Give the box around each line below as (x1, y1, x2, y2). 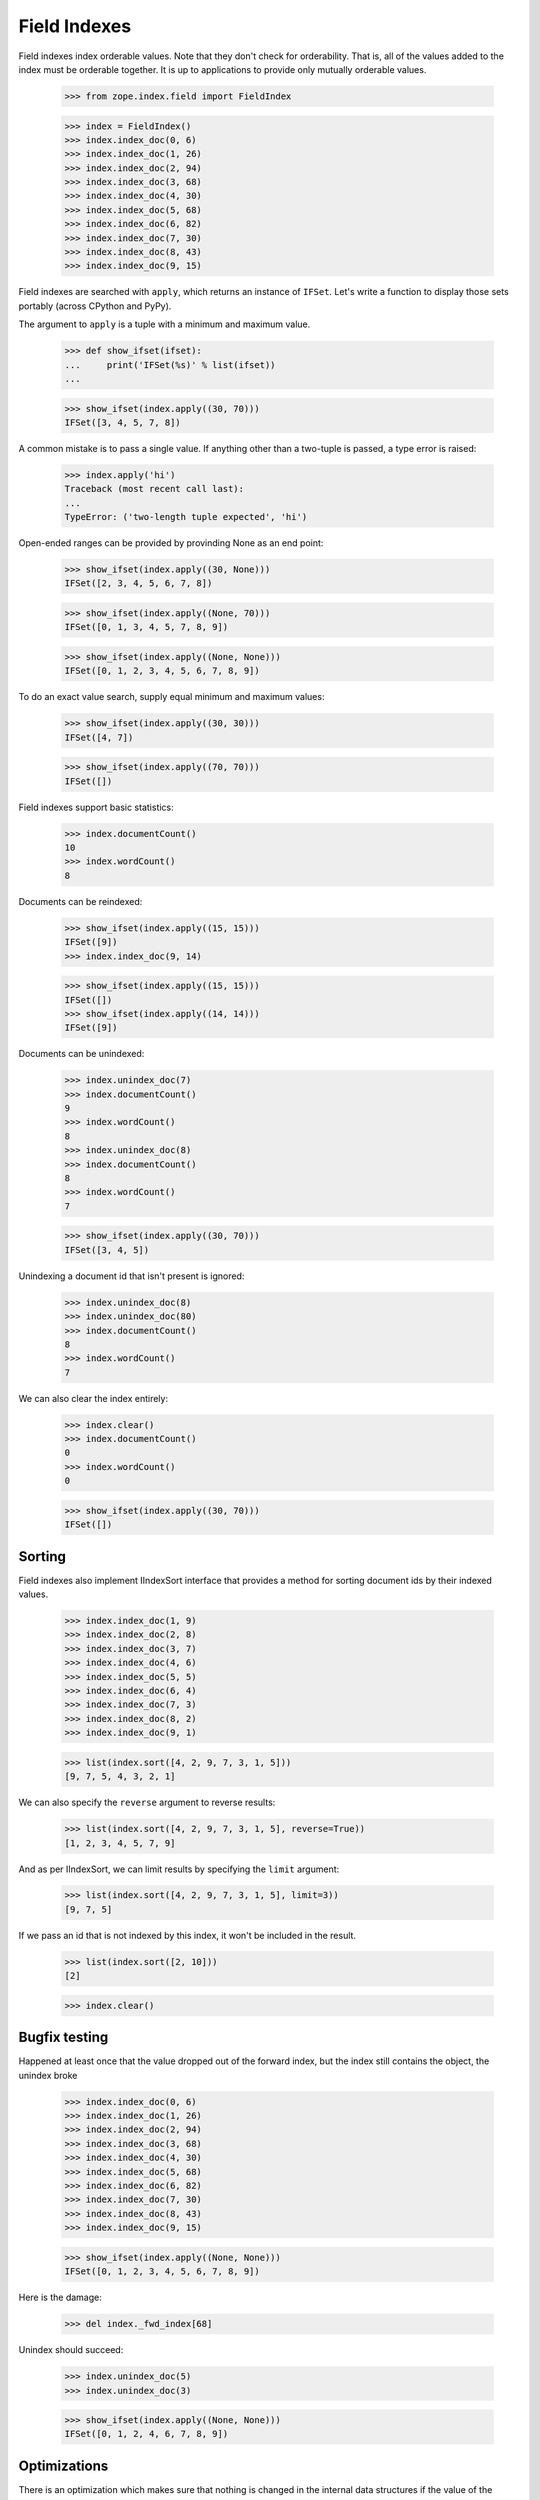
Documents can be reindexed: (18, 895, 143, 907)
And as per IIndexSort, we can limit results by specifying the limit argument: (18, 1863, 340, 1875)
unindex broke (18, 2069, 78, 2081)
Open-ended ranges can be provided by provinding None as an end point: (18, 537, 324, 549)
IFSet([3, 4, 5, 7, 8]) (64, 416, 182, 428)
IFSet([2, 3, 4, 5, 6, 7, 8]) (64, 578, 213, 589)
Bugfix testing (18, 2029, 109, 2046)
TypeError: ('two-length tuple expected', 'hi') (64, 511, 308, 523)
